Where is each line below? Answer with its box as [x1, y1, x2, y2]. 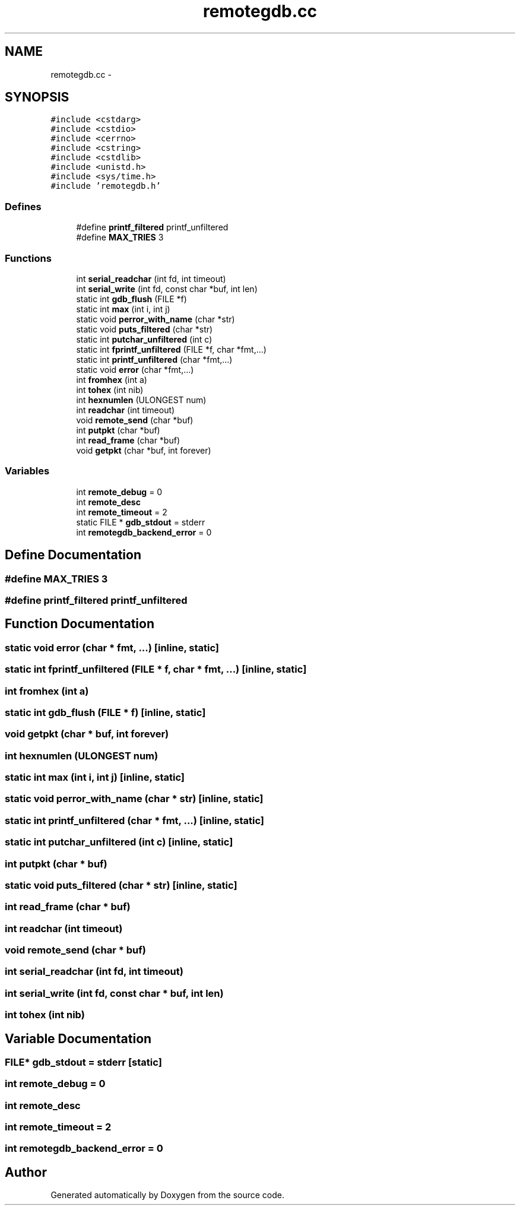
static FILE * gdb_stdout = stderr [76, 517, 205, 527]
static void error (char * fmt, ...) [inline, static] [5, 641, 219, 654]
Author [5, 1164, 47, 1180]
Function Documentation [5, 616, 154, 632]
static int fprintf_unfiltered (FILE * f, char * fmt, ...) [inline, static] [5, 663, 307, 676]
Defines [5, 200, 42, 213]
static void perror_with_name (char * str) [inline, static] [5, 793, 264, 805]
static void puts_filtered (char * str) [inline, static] [5, 879, 237, 891]
